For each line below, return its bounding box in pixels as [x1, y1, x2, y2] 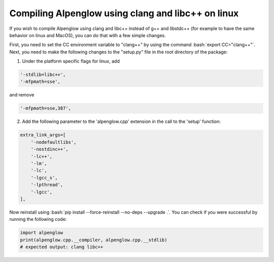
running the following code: [9, 216, 67, 222]
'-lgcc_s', [30, 175, 58, 180]
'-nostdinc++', [30, 146, 68, 152]
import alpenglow [20, 230, 63, 236]
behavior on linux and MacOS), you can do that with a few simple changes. [9, 32, 166, 38]
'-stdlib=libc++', [20, 72, 66, 78]
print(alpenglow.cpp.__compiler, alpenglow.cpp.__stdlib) [20, 237, 167, 243]
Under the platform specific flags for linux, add [22, 58, 120, 64]
